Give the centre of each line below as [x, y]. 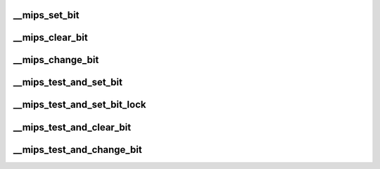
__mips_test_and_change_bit [77, 150]
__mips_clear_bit [50, 38]
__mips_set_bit [46, 15]
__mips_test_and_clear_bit [72, 127]
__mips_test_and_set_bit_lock [80, 105]
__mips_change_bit [56, 60]
